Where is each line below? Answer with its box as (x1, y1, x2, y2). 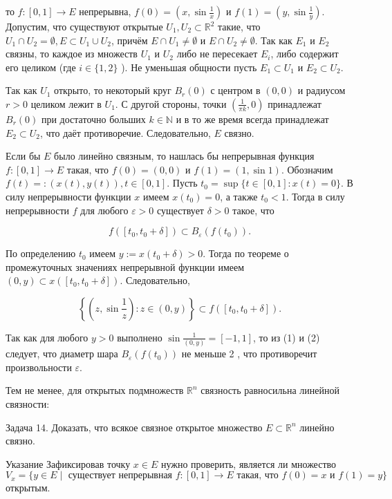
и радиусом (297, 83, 346, 97)
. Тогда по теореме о (203, 246, 289, 261)
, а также (220, 189, 258, 203)
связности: (6, 397, 50, 411)
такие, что (218, 19, 261, 33)
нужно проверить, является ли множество (160, 456, 337, 471)
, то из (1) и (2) (253, 330, 320, 344)
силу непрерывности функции (6, 189, 131, 203)
